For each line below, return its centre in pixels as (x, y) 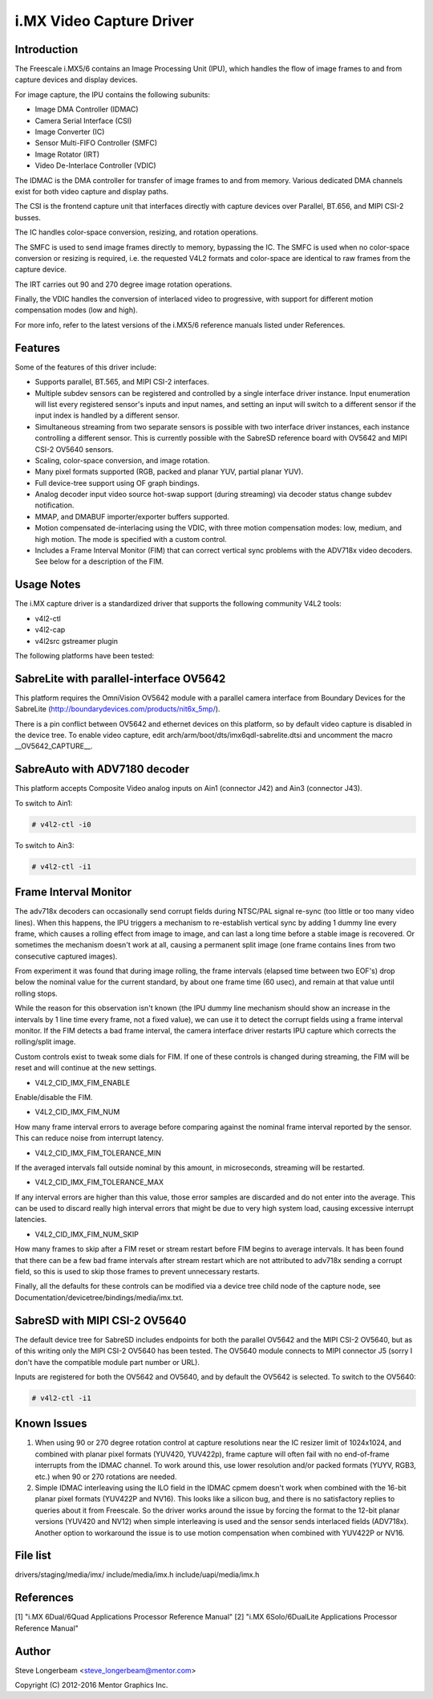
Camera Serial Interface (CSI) (83, 120)
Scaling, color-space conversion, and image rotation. (122, 460)
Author (33, 1651)
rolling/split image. (45, 1042)
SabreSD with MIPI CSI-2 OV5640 (101, 1320)
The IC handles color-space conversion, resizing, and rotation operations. (136, 232)
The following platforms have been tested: (85, 655)
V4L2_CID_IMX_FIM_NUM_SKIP (87, 1234)
